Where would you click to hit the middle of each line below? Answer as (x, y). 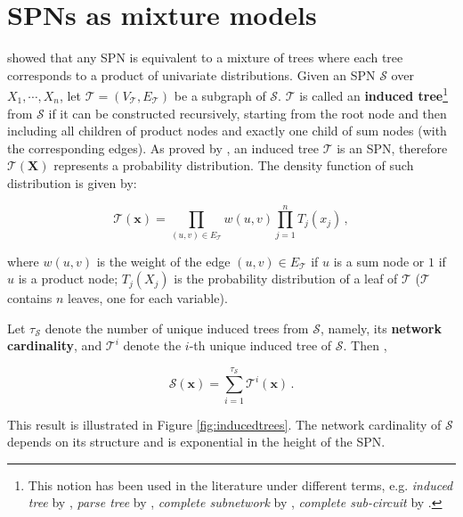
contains (30, 298)
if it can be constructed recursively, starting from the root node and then (248, 113)
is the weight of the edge (163, 261)
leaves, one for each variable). (147, 298)
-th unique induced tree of (260, 345)
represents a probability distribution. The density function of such (234, 165)
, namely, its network (381, 328)
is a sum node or (379, 261)
